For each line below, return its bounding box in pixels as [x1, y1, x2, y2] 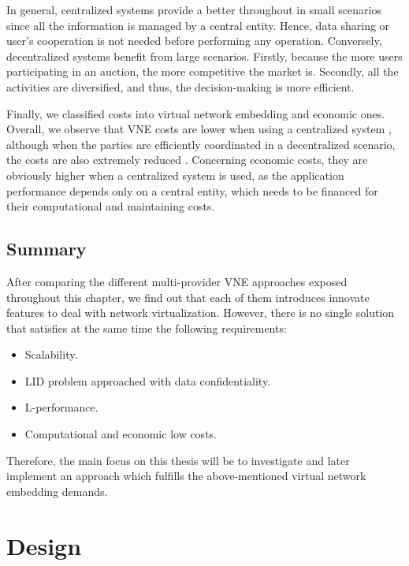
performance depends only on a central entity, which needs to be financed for [6, 182, 378, 199]
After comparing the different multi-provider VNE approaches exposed [6, 273, 348, 289]
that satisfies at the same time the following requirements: [6, 319, 287, 336]
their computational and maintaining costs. [6, 198, 215, 214]
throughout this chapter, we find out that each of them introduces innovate [6, 289, 370, 305]
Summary [6, 236, 87, 261]
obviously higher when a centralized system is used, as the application [6, 166, 344, 183]
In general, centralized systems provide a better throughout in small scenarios [6, 2, 381, 17]
